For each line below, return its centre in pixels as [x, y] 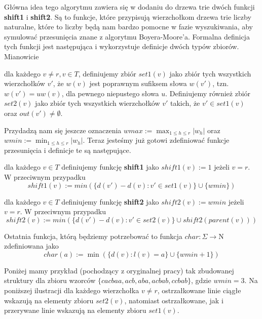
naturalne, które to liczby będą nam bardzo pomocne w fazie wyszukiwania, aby [128, 27]
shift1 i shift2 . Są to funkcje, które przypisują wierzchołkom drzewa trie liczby [128, 16]
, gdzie [201, 280]
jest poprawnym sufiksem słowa [138, 83]
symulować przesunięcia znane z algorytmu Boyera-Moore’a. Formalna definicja [127, 36]
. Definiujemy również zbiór [208, 93]
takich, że [185, 103]
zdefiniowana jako [31, 246]
